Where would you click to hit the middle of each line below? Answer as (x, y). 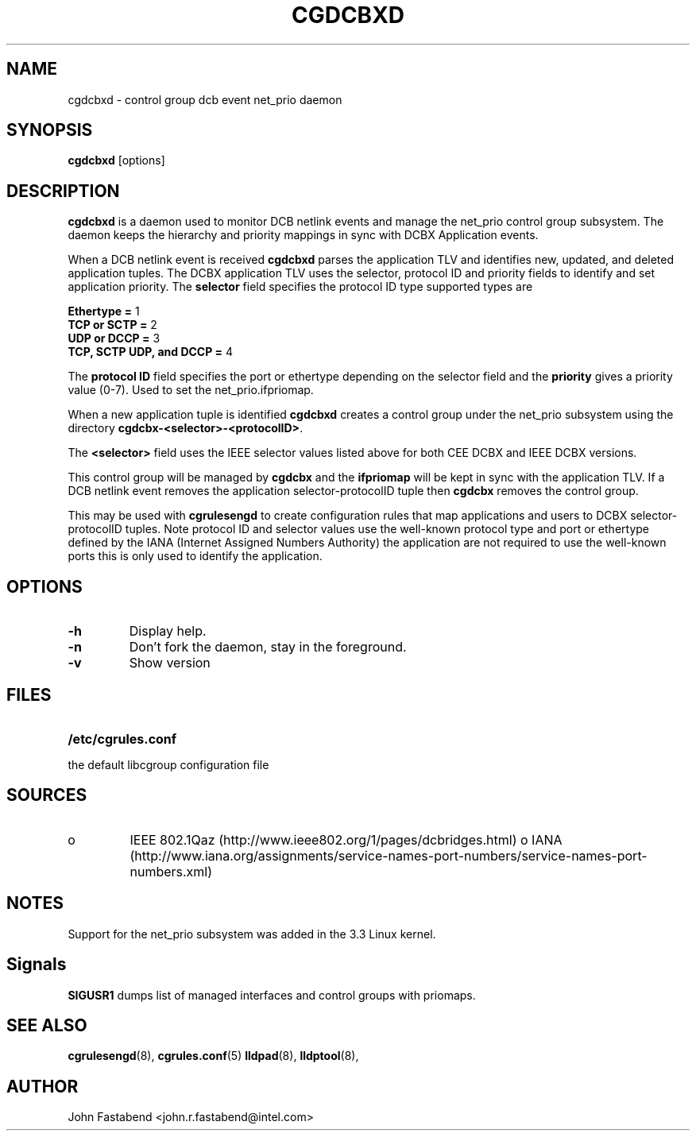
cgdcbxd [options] (116, 160)
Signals (37, 965)
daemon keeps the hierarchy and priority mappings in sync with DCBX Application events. (303, 235)
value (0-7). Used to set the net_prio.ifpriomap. (191, 390)
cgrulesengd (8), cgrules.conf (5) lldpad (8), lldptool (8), (213, 1056)
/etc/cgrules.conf (122, 739)
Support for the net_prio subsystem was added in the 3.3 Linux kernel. (252, 934)
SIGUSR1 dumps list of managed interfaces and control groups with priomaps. (272, 995)
